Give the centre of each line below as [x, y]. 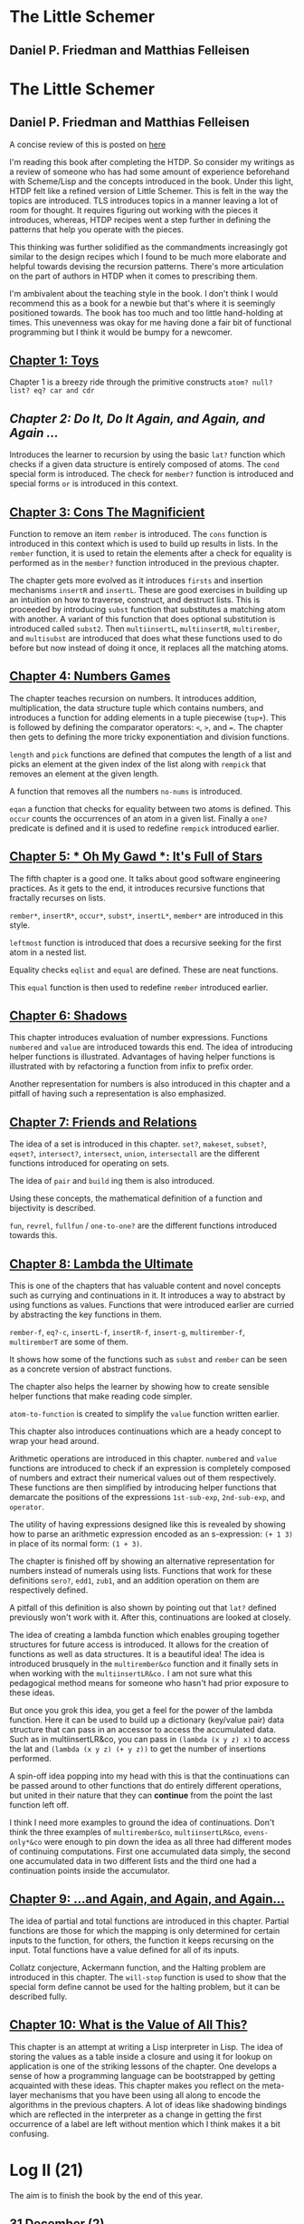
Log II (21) [47, 2170]
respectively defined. [49, 1590]
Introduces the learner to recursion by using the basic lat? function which [147, 454]
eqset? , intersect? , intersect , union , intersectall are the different [135, 1154]
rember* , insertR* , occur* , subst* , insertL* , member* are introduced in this [147, 915]
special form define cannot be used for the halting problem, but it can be [145, 1986]
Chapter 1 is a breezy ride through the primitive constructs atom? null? [141, 382]
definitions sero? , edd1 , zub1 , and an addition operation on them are [134, 1581]
